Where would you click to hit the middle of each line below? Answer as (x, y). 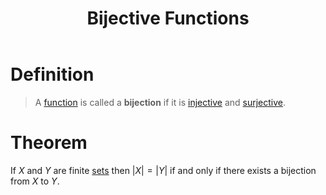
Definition (52, 74)
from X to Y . (35, 181)
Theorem (49, 143)
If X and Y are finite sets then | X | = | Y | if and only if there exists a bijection (163, 170)
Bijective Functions (168, 18)
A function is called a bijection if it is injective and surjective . (160, 102)
